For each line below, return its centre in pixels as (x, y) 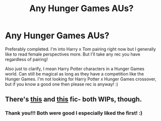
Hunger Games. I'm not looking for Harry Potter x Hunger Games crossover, (81, 79)
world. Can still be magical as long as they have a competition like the (74, 74)
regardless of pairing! (26, 59)
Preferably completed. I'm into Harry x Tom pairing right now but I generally (80, 49)
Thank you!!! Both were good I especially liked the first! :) (74, 113)
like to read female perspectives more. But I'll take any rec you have (73, 54)
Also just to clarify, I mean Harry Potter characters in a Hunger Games (75, 69)
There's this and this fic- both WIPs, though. (73, 99)
